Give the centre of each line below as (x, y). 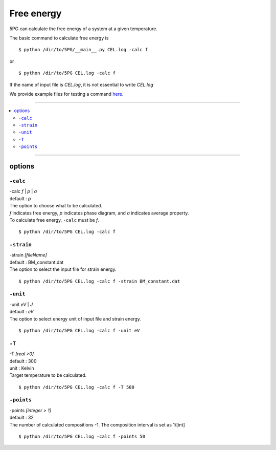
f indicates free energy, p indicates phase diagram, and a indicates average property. (99, 213)
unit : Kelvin (22, 368)
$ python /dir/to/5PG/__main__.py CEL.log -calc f (83, 50)
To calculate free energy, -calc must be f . (54, 220)
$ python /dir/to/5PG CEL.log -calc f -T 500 (77, 387)
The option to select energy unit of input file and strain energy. (75, 319)
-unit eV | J (21, 304)
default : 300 (23, 361)
